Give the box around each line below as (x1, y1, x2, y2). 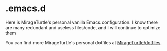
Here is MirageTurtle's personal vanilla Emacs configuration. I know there (5, 19, 158, 25)
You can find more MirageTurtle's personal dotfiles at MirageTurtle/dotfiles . (5, 39, 162, 45)
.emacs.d (5, 3, 46, 14)
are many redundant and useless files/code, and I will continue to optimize (5, 24, 161, 30)
